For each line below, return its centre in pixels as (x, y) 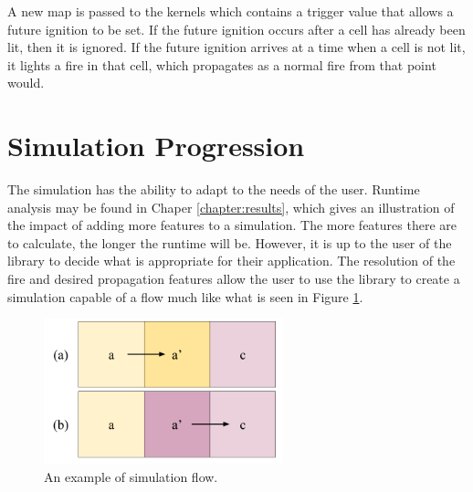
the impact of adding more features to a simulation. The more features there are (232, 225)
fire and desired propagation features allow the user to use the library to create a (234, 279)
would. (26, 83)
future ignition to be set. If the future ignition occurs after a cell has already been (236, 29)
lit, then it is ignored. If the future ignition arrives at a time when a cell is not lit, (236, 47)
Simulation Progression (156, 146)
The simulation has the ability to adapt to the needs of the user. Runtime (214, 189)
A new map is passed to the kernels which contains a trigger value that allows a (231, 11)
